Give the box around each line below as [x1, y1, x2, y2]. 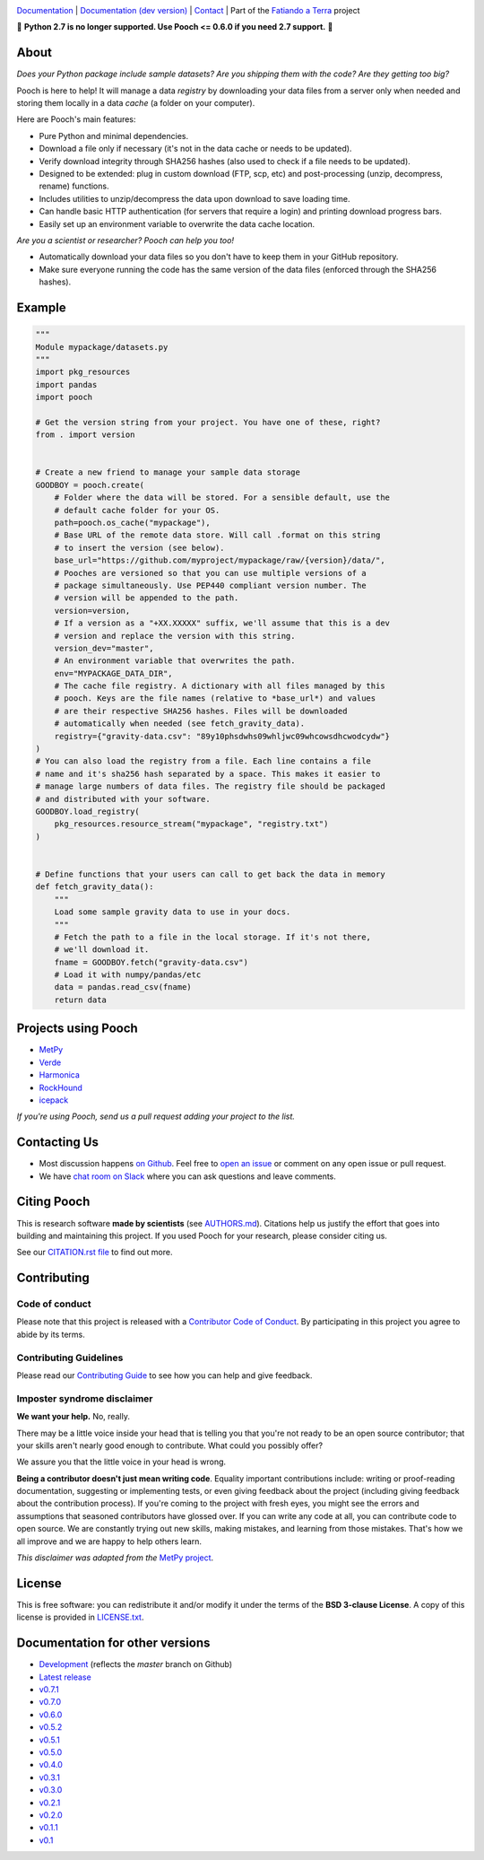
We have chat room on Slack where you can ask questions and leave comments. [39, 1171, 336, 1182]
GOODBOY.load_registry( [35, 807, 141, 816]
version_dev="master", [54, 642, 154, 653]
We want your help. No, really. [16, 1411, 130, 1422]
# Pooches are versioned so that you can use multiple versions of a [54, 568, 367, 578]
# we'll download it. [54, 945, 150, 955]
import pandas [35, 380, 98, 389]
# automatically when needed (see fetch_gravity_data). [54, 719, 306, 729]
